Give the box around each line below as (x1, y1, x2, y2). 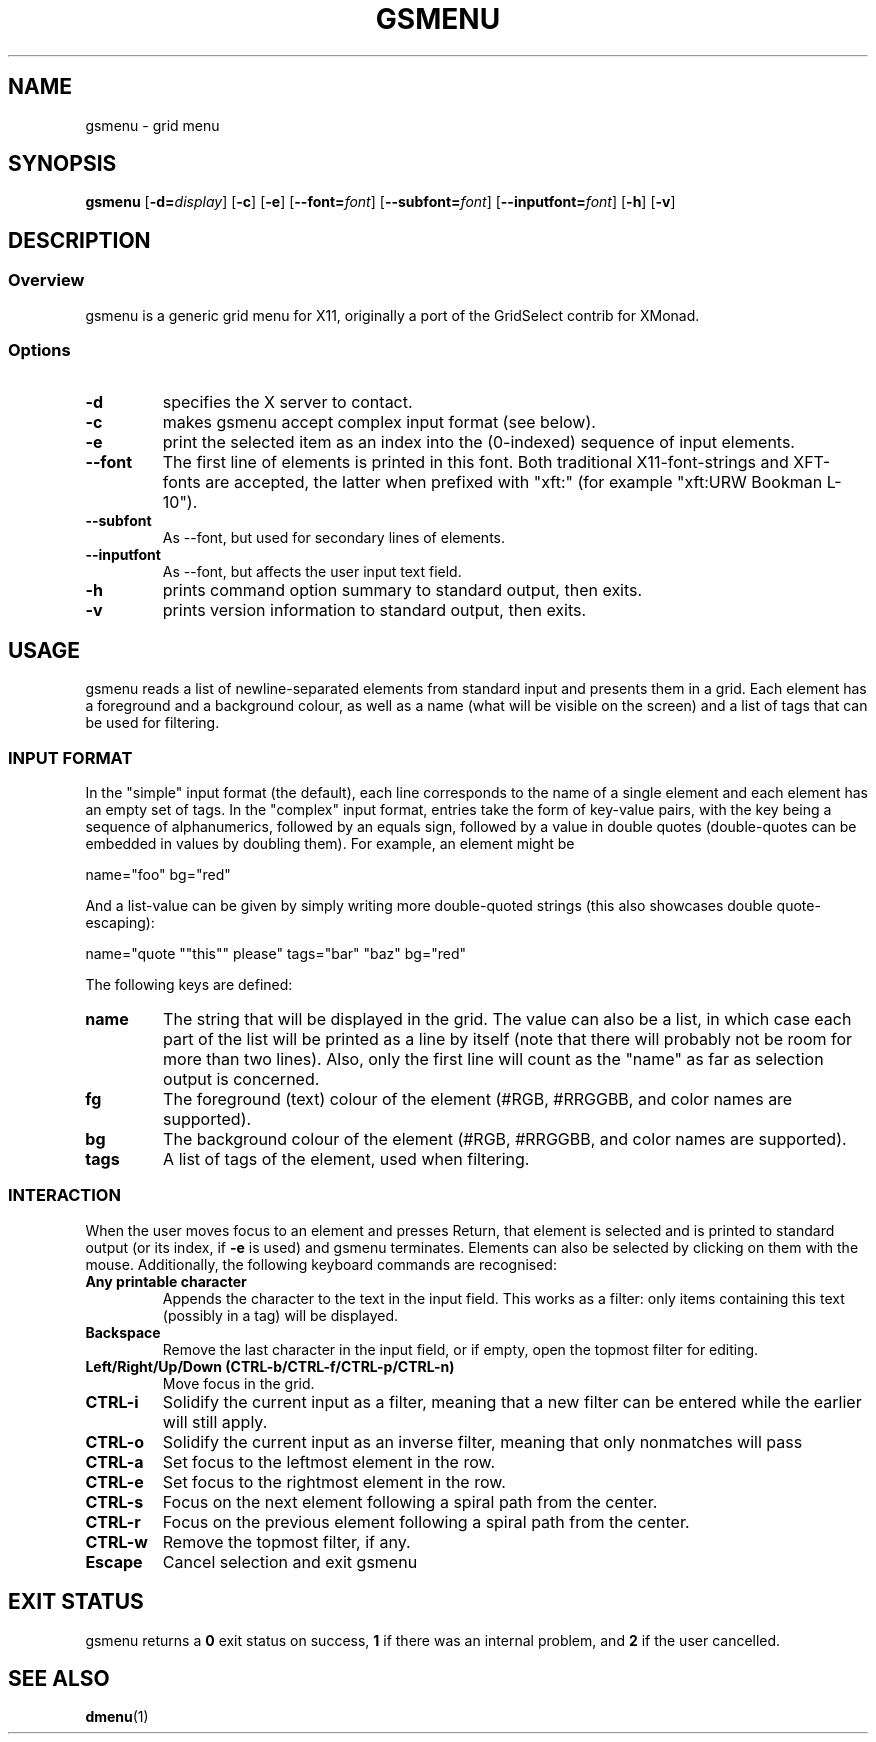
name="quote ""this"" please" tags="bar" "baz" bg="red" (85, 945, 466, 962)
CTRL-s (85, 1491, 144, 1512)
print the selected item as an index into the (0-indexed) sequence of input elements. (162, 432, 795, 453)
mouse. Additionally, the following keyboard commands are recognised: (85, 1255, 557, 1273)
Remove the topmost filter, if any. (162, 1531, 411, 1552)
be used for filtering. (85, 714, 220, 732)
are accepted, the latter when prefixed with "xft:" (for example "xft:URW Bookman (205, 472, 823, 493)
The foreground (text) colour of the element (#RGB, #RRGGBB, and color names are (163, 1089, 793, 1109)
